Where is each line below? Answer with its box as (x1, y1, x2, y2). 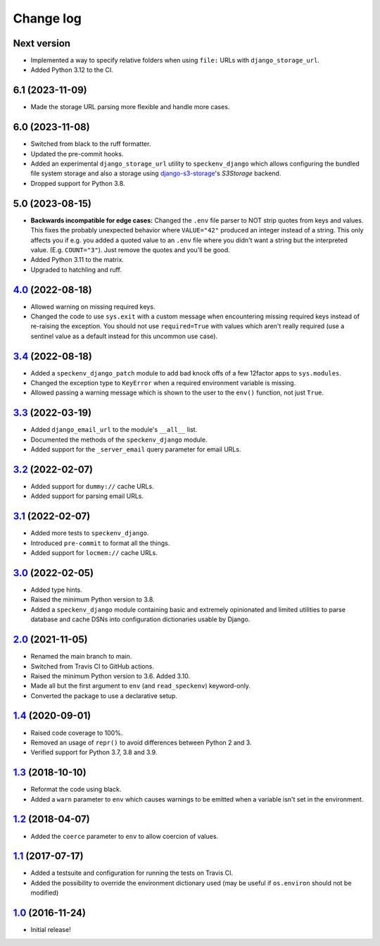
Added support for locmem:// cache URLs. (30, 549, 158, 557)
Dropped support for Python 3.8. (30, 179, 125, 187)
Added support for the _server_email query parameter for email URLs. (30, 445, 241, 454)
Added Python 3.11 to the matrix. (30, 256, 125, 264)
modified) (30, 888, 59, 897)
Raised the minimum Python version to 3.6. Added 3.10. (30, 671, 190, 680)
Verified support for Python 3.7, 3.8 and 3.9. (30, 748, 158, 757)
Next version (13, 37, 70, 49)
